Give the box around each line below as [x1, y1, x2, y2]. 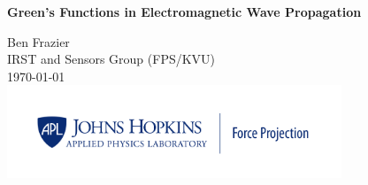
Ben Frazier [7, 32, 70, 50]
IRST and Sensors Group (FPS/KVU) [7, 50, 216, 68]
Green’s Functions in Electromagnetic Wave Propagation [7, 3, 362, 20]
